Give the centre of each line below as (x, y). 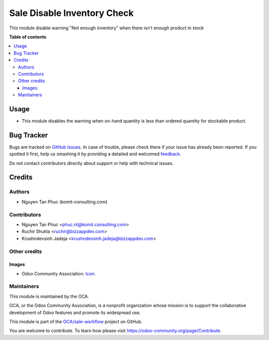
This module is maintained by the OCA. (49, 296)
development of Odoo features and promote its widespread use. (75, 312)
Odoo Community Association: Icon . (59, 273)
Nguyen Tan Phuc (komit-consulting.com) (65, 202)
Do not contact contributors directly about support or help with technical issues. (91, 163)
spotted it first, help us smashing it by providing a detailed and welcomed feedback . (95, 154)
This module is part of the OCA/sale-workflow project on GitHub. (76, 322)
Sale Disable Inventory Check (71, 13)
